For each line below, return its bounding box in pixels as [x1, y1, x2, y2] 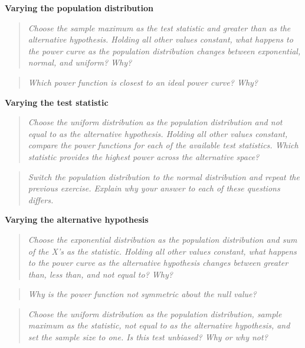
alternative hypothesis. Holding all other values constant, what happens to [28, 33, 293, 45]
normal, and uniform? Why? [28, 56, 132, 69]
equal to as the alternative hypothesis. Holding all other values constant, [28, 127, 288, 139]
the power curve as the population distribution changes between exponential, [28, 44, 301, 57]
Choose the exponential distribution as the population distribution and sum [28, 233, 297, 245]
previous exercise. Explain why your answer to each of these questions [28, 182, 280, 194]
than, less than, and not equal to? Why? [28, 268, 173, 280]
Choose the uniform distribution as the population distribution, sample [28, 307, 282, 320]
